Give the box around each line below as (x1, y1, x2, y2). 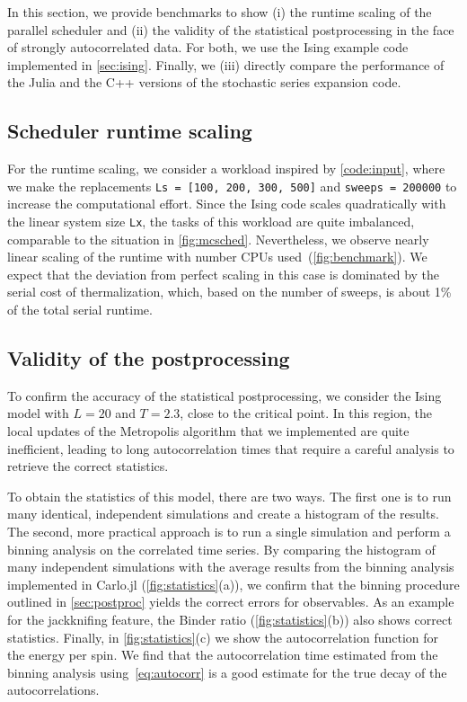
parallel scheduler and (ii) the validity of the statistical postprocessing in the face (7, 20, 454, 39)
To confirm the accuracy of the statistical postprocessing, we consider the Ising (7, 386, 442, 404)
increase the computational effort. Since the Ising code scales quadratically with (7, 194, 446, 213)
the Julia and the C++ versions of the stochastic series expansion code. (7, 73, 401, 92)
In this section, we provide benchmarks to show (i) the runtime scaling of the (7, 3, 432, 21)
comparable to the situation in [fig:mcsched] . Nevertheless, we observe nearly (7, 229, 429, 248)
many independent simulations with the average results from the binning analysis (7, 557, 454, 576)
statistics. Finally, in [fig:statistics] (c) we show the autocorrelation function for (7, 627, 439, 646)
